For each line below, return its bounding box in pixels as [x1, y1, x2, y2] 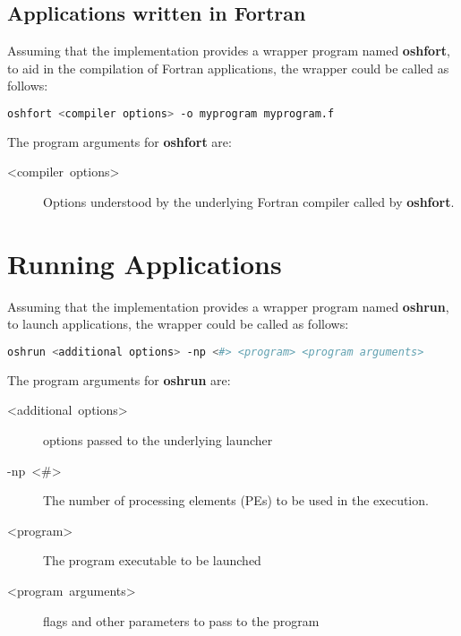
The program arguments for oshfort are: [7, 132, 232, 150]
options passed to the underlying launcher [43, 431, 273, 450]
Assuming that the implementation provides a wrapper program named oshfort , [7, 41, 450, 60]
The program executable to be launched [43, 551, 261, 570]
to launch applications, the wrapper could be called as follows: [7, 314, 349, 333]
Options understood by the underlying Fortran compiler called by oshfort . [43, 193, 455, 211]
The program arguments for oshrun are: [7, 370, 231, 389]
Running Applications [7, 245, 282, 281]
